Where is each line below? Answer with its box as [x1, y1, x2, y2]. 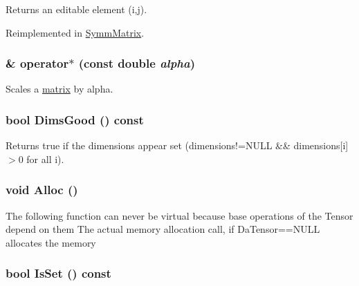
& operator [6, 55, 69, 72]
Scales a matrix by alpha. [6, 82, 113, 96]
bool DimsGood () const [6, 111, 144, 128]
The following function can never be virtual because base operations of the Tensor [6, 208, 353, 222]
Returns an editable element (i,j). [6, 2, 147, 16]
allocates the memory [6, 235, 96, 249]
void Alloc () [6, 181, 78, 198]
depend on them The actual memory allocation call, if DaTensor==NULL [6, 222, 320, 236]
